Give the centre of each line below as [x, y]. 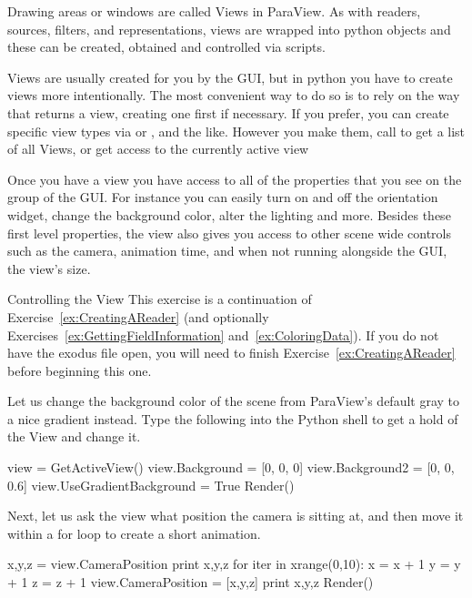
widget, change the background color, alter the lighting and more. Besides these [229, 214]
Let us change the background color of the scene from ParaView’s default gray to [234, 401]
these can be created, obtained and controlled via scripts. [166, 47]
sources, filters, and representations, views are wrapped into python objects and [229, 29]
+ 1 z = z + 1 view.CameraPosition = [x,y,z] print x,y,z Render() [191, 582]
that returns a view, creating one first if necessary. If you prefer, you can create [228, 112]
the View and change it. [74, 436]
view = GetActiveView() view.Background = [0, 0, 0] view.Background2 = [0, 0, [231, 467]
